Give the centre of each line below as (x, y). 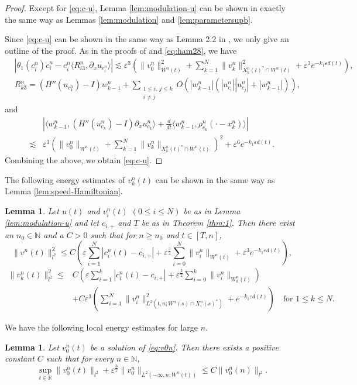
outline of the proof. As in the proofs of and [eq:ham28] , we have (121, 50)
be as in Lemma (212, 211)
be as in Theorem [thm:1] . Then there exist (218, 223)
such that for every (80, 358)
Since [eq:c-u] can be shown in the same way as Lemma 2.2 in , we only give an (147, 39)
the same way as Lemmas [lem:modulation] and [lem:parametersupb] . (129, 19)
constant (20, 358)
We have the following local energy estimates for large (102, 327)
